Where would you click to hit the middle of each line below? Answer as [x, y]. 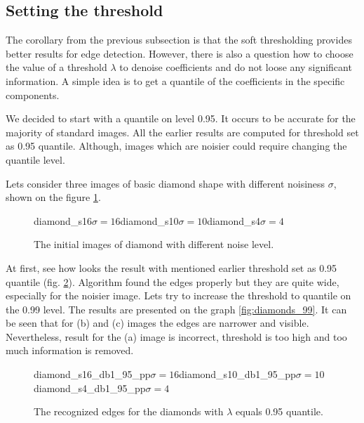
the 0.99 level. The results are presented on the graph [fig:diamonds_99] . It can [176, 309]
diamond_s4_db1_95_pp [90, 388]
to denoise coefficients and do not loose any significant [236, 67]
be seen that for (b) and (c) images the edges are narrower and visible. [157, 323]
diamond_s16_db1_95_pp [92, 374]
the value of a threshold [56, 67]
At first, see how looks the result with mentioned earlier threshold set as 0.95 [171, 267]
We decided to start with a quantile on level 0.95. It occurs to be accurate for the [181, 118]
